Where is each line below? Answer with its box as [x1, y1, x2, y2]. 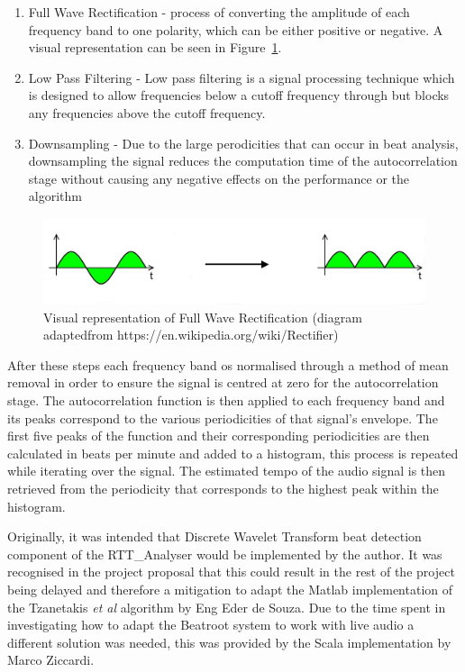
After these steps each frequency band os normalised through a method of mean [7, 355, 449, 374]
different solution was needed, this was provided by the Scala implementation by [7, 632, 451, 651]
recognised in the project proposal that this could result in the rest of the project [7, 562, 455, 581]
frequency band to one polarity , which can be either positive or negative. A [28, 20, 443, 39]
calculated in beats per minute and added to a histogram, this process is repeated [7, 443, 459, 462]
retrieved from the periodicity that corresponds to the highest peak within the [7, 478, 439, 497]
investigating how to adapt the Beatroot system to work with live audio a [7, 615, 415, 634]
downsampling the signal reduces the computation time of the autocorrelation [28, 151, 458, 170]
